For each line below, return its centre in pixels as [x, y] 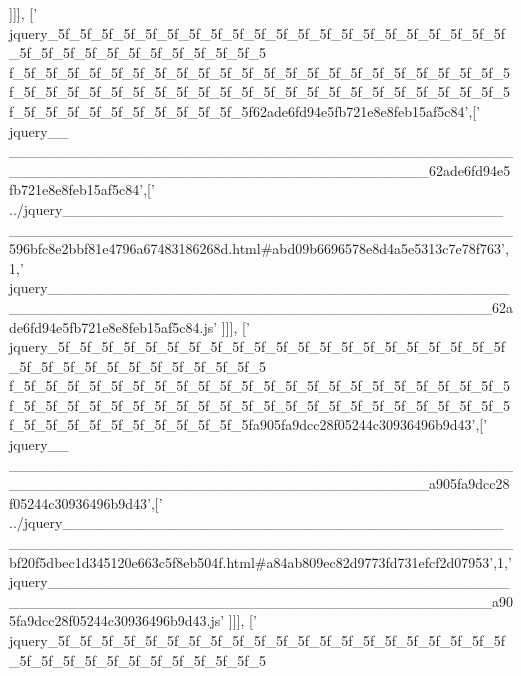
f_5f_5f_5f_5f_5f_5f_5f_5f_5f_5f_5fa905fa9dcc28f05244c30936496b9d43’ [242, 424]
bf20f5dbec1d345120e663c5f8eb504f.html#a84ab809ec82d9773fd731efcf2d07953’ [251, 561]
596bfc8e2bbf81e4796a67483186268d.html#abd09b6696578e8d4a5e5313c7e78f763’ [257, 248]
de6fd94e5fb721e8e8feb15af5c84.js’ [113, 326]
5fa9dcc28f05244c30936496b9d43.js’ [117, 620]
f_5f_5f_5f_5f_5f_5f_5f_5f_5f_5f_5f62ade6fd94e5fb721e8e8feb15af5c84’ [239, 110]
